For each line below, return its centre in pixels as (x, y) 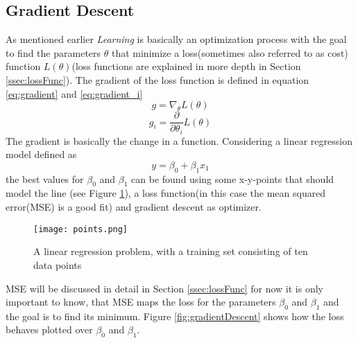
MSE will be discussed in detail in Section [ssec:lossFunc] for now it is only (165, 288)
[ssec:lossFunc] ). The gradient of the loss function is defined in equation (157, 79)
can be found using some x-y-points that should (233, 178)
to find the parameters (53, 52)
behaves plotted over (49, 329)
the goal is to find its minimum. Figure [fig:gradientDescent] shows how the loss (175, 316)
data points (58, 264)
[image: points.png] (81, 229)
